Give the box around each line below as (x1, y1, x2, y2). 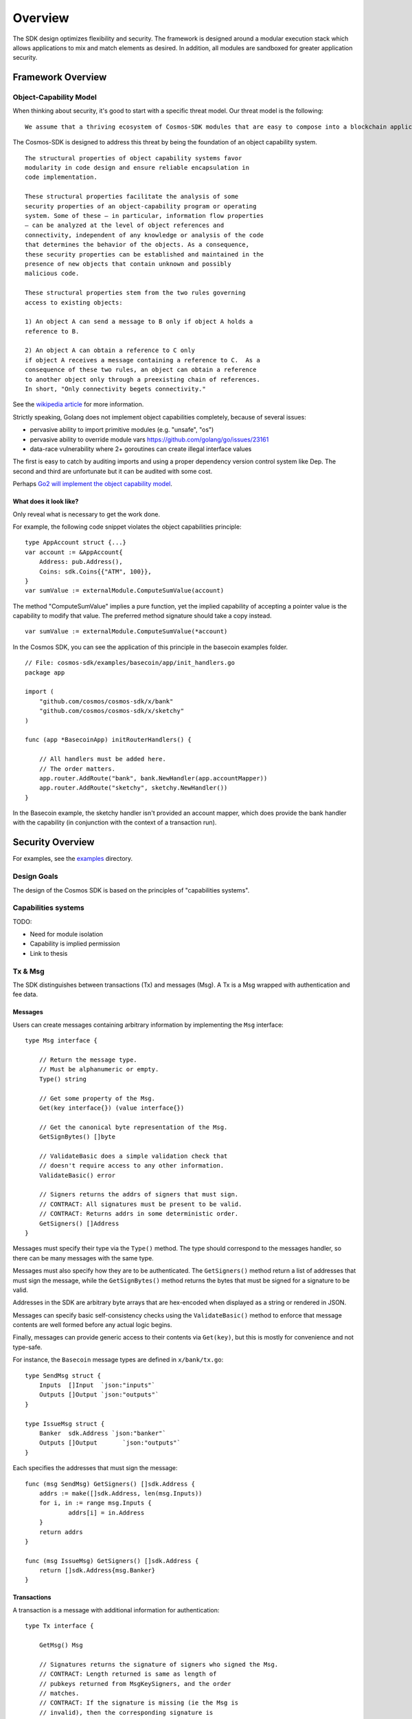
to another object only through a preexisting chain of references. (25, 375, 260, 383)
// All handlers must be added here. (38, 755, 166, 763)
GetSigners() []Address (38, 1219, 119, 1227)
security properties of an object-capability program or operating (25, 202, 257, 210)
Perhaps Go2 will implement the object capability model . (12, 480, 173, 488)
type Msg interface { (25, 1037, 98, 1044)
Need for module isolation (30, 930, 103, 939)
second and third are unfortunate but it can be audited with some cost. (12, 467, 213, 475)
